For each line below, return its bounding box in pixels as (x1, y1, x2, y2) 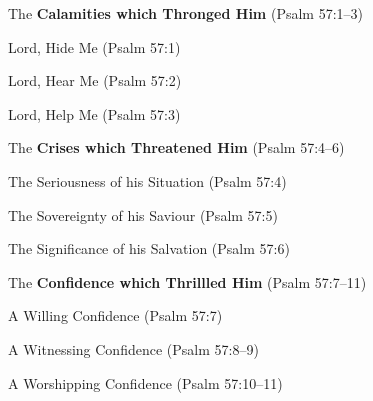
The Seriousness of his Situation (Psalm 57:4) (8, 170, 287, 191)
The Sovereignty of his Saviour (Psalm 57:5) (8, 204, 278, 225)
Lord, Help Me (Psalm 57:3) (8, 103, 181, 124)
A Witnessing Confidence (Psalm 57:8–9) (8, 338, 259, 359)
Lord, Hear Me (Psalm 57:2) (8, 70, 182, 91)
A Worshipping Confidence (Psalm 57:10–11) (8, 372, 283, 393)
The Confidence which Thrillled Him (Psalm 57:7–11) (8, 271, 367, 292)
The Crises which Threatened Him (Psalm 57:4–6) (8, 137, 345, 158)
